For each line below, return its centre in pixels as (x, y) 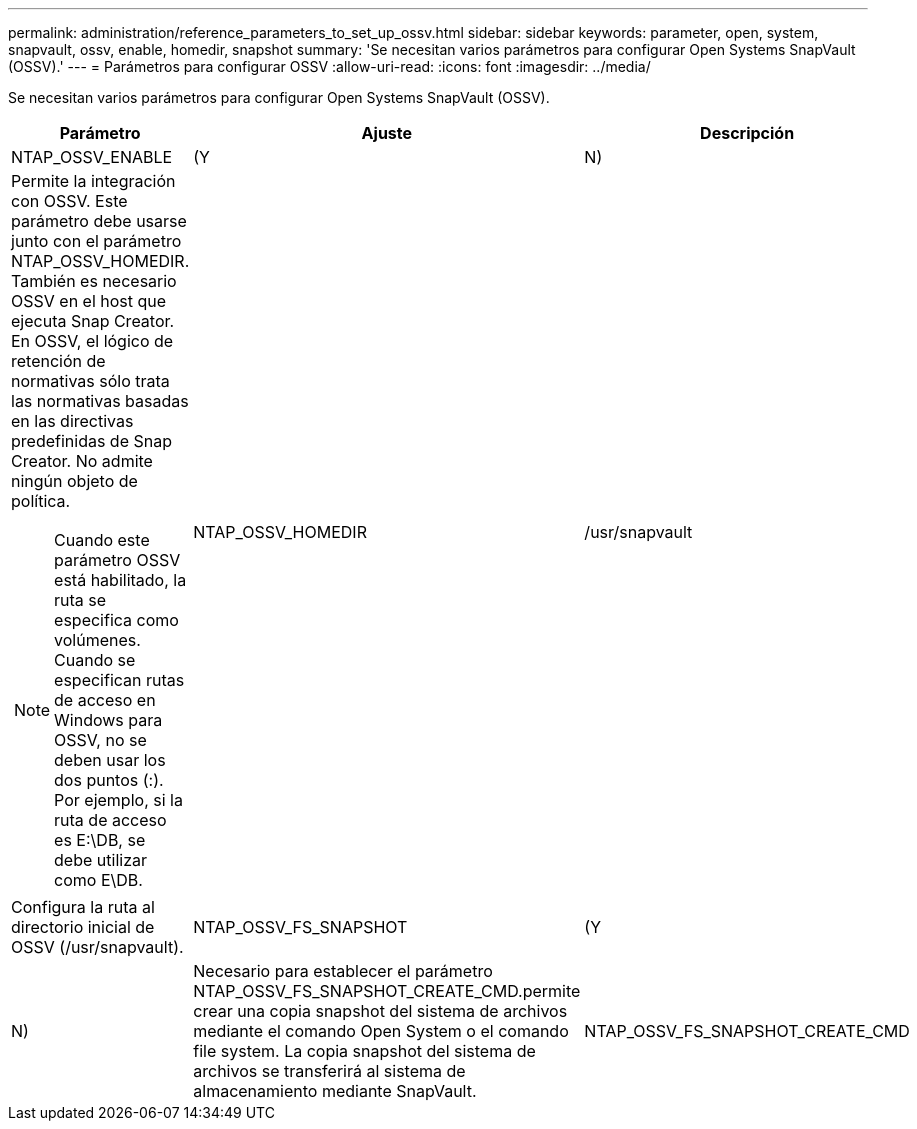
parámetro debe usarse (99, 221)
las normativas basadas (100, 401)
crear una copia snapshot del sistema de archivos (380, 1011)
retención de (58, 361)
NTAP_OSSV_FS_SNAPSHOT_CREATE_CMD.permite (387, 991)
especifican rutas (119, 680)
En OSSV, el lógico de (92, 341)
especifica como (116, 620)
